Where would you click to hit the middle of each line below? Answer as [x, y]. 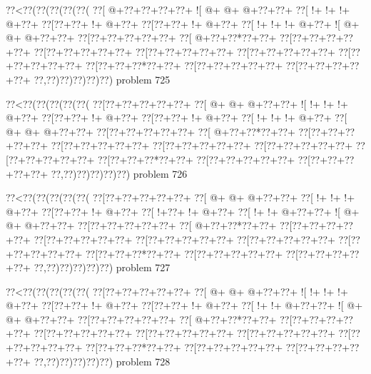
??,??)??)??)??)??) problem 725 [102, 79]
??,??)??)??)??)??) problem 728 [102, 361]
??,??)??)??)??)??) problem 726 [119, 173]
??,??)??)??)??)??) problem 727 [102, 267]
